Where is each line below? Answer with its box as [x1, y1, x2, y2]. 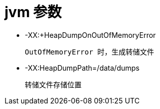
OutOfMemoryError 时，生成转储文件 [25, 47, 154, 56]
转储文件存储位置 [25, 80, 82, 89]
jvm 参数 [5, 4, 62, 21]
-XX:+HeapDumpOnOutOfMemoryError [25, 30, 156, 39]
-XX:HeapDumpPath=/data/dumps [25, 63, 140, 72]
